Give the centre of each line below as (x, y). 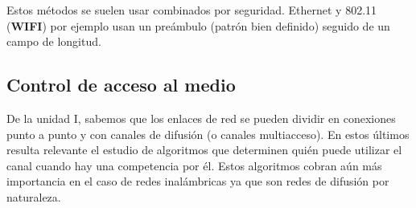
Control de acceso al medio (121, 85)
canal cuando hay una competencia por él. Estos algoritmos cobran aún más (194, 165)
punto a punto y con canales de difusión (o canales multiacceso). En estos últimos (208, 134)
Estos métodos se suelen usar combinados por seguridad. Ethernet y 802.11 (192, 10)
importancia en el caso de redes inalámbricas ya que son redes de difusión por (198, 181)
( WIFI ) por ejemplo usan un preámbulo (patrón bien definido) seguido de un (198, 25)
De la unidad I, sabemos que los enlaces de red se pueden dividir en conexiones (201, 118)
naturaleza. (34, 196)
